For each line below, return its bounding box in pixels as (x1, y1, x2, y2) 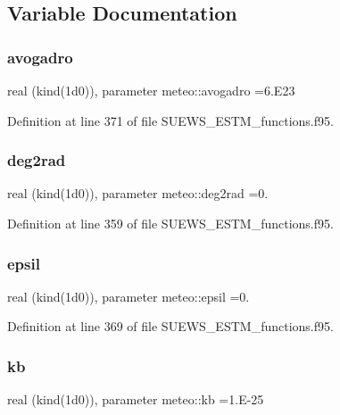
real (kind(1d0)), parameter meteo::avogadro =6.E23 (7, 81, 295, 99)
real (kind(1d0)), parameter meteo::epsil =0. (7, 286, 250, 305)
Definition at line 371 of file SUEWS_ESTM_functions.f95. (7, 111, 334, 129)
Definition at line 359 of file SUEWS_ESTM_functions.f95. (7, 214, 334, 232)
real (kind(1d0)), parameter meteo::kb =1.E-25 (7, 390, 264, 409)
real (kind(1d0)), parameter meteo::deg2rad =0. (7, 184, 269, 203)
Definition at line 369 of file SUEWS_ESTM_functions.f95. (7, 317, 334, 336)
